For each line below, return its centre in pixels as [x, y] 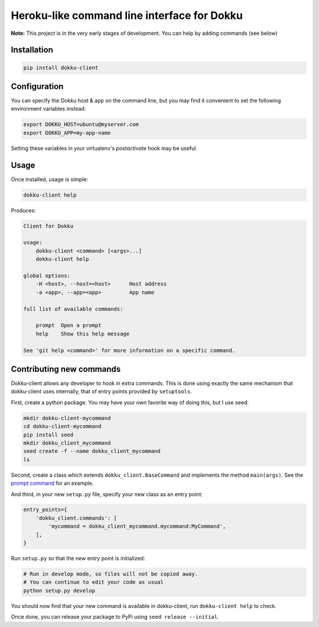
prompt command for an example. [52, 483]
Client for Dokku [48, 226]
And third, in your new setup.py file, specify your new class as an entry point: [107, 494]
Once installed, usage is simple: [50, 179]
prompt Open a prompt [69, 325]
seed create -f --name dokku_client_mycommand [92, 451]
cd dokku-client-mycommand [62, 427]
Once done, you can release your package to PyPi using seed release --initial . [115, 617]
